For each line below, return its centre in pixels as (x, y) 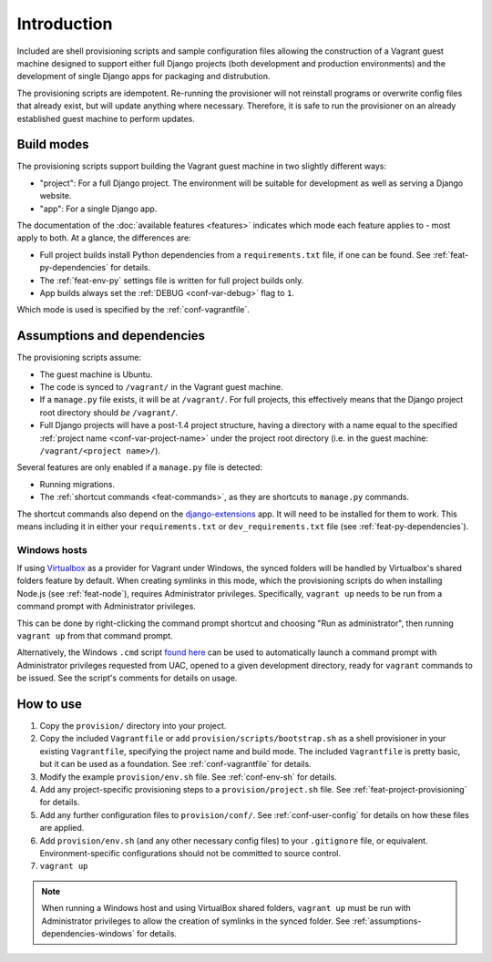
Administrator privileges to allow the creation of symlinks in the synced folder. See (196, 921)
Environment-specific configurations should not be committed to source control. (190, 853)
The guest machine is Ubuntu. (96, 374)
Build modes (53, 144)
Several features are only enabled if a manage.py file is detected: (140, 467)
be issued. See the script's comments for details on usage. (127, 678)
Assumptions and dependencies (111, 336)
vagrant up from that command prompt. (95, 636)
